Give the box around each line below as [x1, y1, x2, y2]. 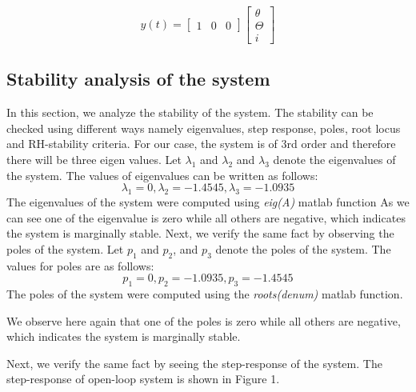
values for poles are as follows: [6, 257, 154, 274]
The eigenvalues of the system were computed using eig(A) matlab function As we [6, 194, 410, 210]
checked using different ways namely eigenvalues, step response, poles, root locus [6, 119, 401, 136]
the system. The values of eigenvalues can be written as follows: [6, 166, 318, 183]
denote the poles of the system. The [215, 240, 391, 257]
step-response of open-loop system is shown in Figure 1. [6, 370, 280, 387]
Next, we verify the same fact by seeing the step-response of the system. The [6, 354, 382, 371]
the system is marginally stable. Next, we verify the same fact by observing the [6, 225, 394, 242]
